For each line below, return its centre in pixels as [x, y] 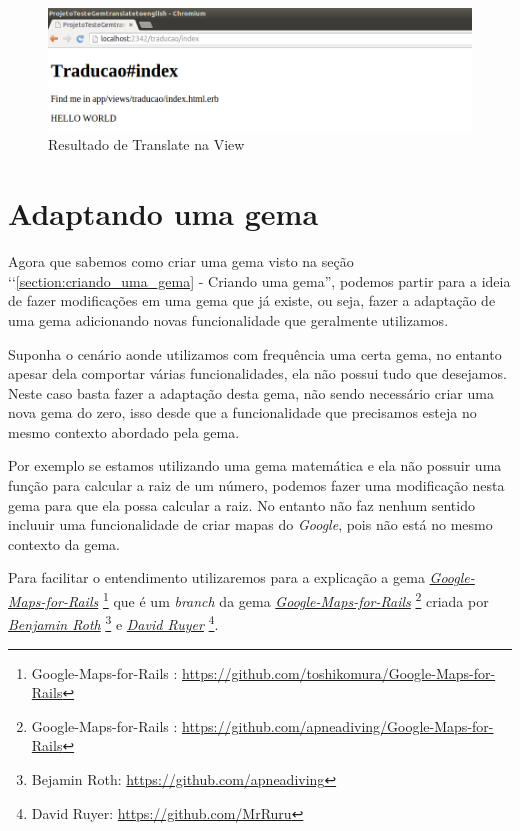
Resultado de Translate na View [146, 144]
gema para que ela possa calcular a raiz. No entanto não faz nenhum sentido [241, 504]
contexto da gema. [64, 543]
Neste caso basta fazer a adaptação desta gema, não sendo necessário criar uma [251, 392]
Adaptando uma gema [163, 213]
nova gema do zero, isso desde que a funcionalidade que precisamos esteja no [242, 412]
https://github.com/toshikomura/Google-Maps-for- [339, 672]
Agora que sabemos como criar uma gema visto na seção [181, 261]
